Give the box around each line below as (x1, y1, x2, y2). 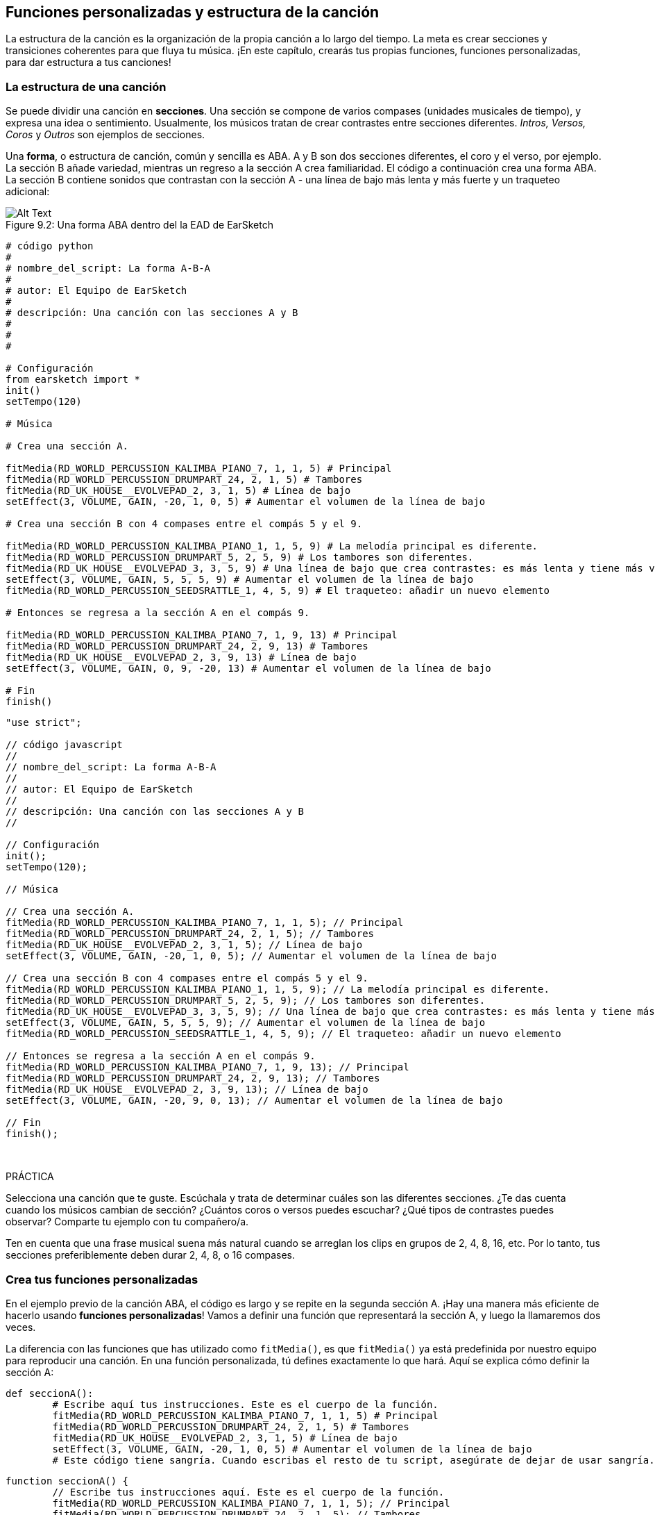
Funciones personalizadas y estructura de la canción (6, 3, 380, 21)
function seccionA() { (6, 1475, 129, 1487)
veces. (6, 1321, 36, 1333)
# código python (6, 240, 94, 252)
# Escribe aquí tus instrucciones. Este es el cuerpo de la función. (52, 1398, 439, 1410)
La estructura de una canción (6, 79, 167, 94)
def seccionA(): (6, 1387, 94, 1399)
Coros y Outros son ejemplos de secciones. (6, 129, 205, 141)
